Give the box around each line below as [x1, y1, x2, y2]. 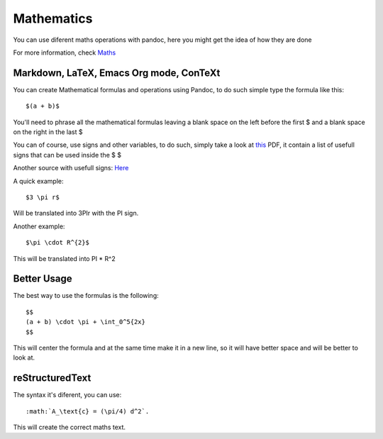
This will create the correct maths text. [13, 423, 126, 432]
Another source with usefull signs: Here [13, 164, 129, 172]
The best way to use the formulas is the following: [13, 291, 159, 300]
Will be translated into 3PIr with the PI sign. [13, 209, 139, 218]
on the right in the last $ [13, 128, 83, 136]
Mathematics [13, 11, 93, 26]
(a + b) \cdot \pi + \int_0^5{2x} [26, 318, 145, 326]
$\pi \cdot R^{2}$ [26, 238, 90, 247]
